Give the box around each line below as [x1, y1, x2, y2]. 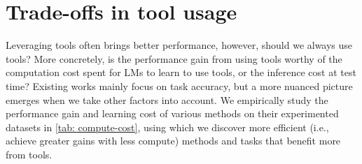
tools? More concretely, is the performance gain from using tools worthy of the [6, 51, 342, 66]
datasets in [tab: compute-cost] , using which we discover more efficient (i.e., [6, 119, 329, 134]
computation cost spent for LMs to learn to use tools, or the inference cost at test [6, 65, 356, 80]
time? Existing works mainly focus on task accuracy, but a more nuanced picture [6, 78, 353, 93]
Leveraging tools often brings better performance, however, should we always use [6, 38, 353, 52]
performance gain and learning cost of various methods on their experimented [6, 106, 339, 121]
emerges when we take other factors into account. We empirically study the [6, 92, 328, 107]
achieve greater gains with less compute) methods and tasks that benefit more [6, 133, 341, 148]
